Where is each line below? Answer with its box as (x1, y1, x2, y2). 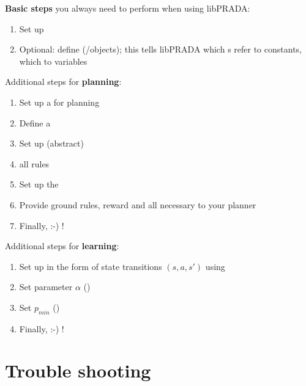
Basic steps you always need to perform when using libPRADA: (5, 2, 250, 14)
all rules (19, 157, 50, 170)
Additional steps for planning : (5, 75, 122, 88)
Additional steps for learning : (5, 239, 119, 252)
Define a (19, 116, 51, 129)
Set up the (19, 178, 59, 191)
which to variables (19, 54, 88, 67)
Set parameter (19, 280, 73, 293)
